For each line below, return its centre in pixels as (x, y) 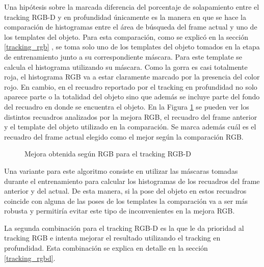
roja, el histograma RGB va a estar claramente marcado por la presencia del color (132, 77)
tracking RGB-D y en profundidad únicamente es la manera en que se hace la (125, 17)
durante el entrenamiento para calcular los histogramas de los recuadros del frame (132, 181)
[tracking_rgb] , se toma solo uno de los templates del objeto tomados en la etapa (132, 47)
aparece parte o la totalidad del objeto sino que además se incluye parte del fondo (132, 97)
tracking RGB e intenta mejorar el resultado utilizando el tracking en (112, 238)
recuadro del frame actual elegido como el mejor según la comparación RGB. (124, 136)
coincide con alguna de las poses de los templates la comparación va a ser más (126, 201)
